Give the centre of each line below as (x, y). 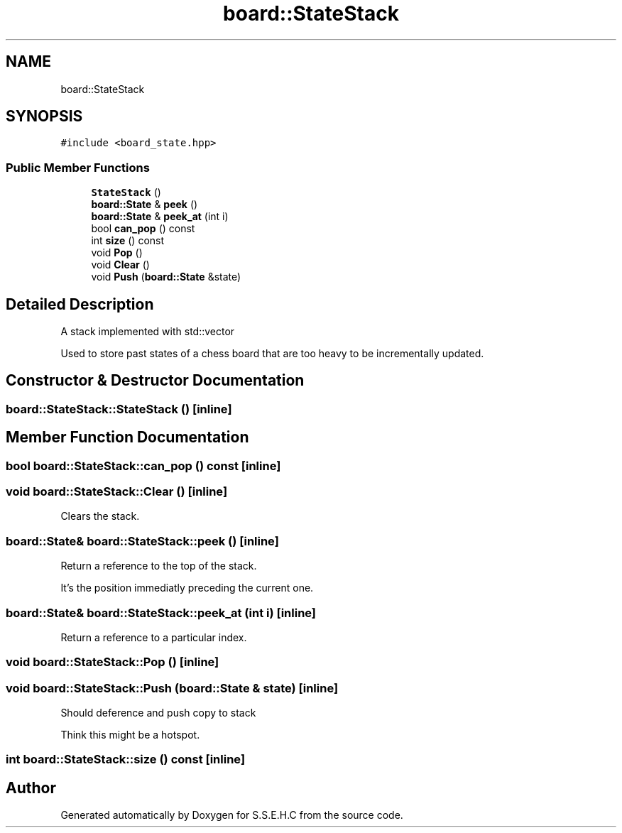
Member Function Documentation (127, 437)
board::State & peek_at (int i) (160, 217)
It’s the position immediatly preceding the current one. (187, 588)
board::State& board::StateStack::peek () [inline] (142, 541)
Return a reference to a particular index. (154, 637)
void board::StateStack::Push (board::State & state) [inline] (172, 688)
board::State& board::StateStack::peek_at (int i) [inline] (161, 612)
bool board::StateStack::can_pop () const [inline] (143, 466)
